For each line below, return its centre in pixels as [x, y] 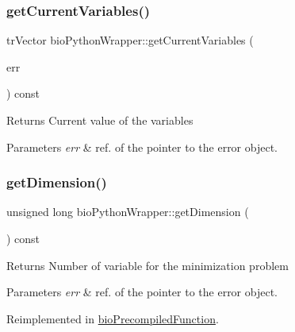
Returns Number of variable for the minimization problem [147, 265]
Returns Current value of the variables [100, 120]
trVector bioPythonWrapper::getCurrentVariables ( [130, 40]
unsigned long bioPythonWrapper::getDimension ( [128, 212]
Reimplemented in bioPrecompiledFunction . [113, 318]
